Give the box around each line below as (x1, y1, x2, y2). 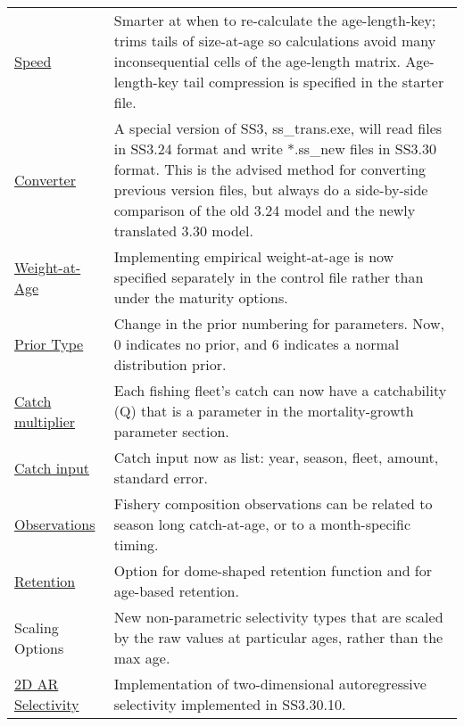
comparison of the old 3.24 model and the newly (113, 200, 416, 220)
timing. (113, 534, 159, 555)
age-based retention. (113, 581, 239, 601)
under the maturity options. (113, 287, 288, 308)
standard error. (113, 467, 208, 488)
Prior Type (14, 334, 84, 354)
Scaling (14, 616, 59, 638)
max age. (113, 648, 170, 668)
